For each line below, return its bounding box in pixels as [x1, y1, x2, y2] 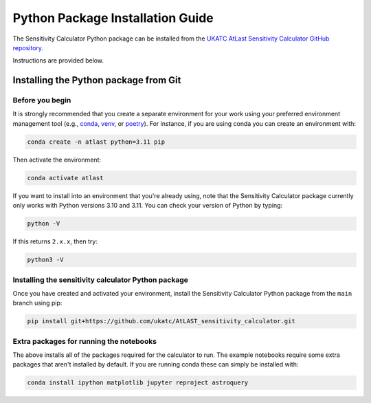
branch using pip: [12, 299, 63, 307]
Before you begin [12, 96, 71, 105]
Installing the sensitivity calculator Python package [12, 275, 189, 285]
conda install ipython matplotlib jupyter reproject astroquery [27, 379, 249, 386]
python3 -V [27, 256, 64, 264]
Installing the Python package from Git [12, 74, 181, 86]
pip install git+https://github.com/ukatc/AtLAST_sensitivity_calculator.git [27, 317, 295, 325]
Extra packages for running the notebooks [12, 336, 157, 346]
